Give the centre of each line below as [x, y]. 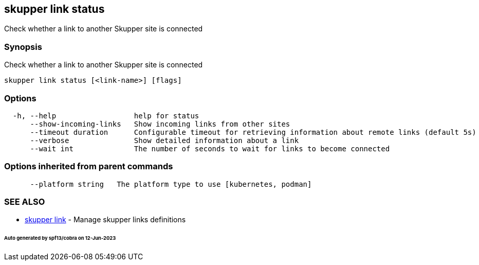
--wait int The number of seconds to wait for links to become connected [210, 148]
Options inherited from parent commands [89, 166]
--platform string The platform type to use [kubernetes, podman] [171, 184]
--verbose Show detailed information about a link [164, 140]
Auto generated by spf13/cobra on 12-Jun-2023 [60, 238]
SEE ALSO [25, 202]
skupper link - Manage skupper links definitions [105, 220]
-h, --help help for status [106, 116]
